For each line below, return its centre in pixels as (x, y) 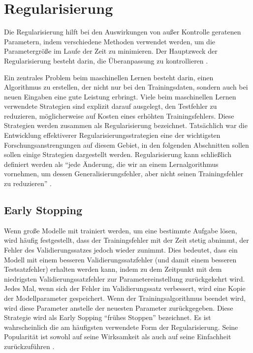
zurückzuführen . (29, 346)
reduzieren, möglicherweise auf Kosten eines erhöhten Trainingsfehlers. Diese (119, 115)
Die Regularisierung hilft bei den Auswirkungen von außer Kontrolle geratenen (123, 32)
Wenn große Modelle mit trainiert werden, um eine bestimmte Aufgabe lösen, (121, 230)
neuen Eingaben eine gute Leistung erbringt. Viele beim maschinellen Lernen (120, 96)
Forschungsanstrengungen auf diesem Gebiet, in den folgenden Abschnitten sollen (126, 144)
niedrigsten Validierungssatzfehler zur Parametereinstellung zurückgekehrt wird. (125, 278)
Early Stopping (43, 210)
